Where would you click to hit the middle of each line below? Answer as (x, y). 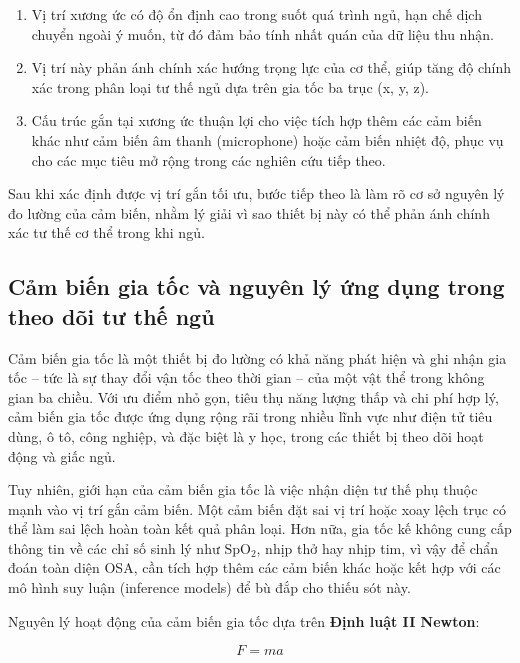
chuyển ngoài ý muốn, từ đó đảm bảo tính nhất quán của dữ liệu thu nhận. (262, 33)
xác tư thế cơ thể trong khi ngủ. (106, 232)
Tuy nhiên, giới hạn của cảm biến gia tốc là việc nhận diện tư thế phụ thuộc (243, 489)
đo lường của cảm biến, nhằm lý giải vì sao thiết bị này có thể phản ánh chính (249, 212)
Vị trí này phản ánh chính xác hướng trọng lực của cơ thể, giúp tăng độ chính (271, 67)
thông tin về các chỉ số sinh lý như (114, 547)
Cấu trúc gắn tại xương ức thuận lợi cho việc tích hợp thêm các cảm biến (256, 120)
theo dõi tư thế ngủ (111, 315)
